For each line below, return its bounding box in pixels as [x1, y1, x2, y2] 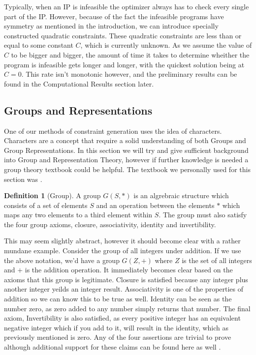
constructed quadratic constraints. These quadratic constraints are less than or [4, 30, 242, 40]
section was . [4, 174, 42, 184]
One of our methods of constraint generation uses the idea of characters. [4, 125, 222, 136]
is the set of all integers [182, 255, 252, 265]
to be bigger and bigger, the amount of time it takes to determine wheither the [11, 49, 250, 59]
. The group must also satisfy [159, 209, 247, 220]
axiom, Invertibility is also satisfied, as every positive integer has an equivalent [4, 313, 241, 323]
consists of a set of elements [4, 200, 88, 210]
